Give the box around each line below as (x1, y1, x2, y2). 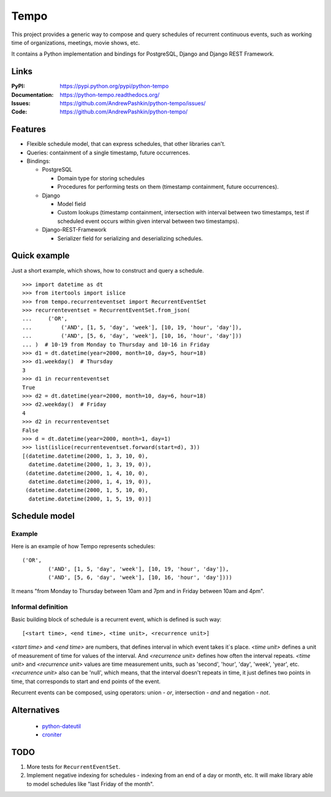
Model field (57, 200, 86, 208)
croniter (42, 731, 62, 738)
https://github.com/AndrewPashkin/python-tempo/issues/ (59, 100, 206, 107)
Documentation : (11, 91, 54, 98)
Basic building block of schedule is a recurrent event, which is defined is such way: (11, 616, 222, 623)
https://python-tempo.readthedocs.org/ (59, 91, 160, 98)
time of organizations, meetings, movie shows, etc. (11, 39, 140, 46)
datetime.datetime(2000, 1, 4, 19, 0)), (28, 478, 152, 485)
